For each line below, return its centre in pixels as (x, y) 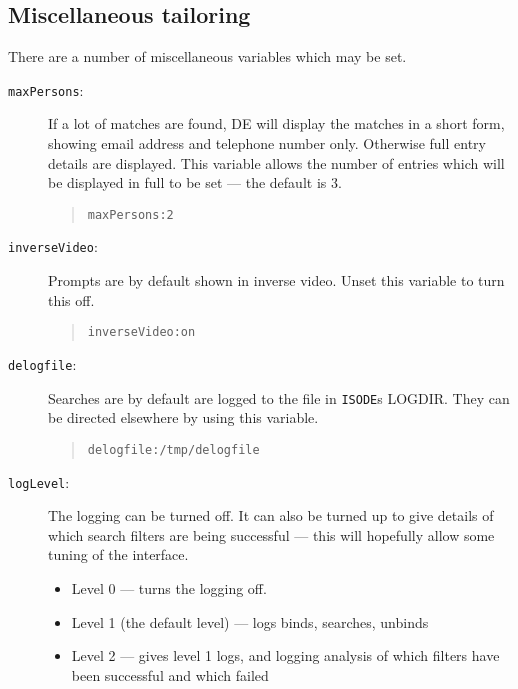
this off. (71, 299)
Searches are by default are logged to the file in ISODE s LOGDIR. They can (279, 397)
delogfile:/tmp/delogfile (173, 449)
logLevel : (39, 481)
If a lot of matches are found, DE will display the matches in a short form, (276, 123)
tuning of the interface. (118, 554)
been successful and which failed (170, 674)
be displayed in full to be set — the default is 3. (195, 182)
